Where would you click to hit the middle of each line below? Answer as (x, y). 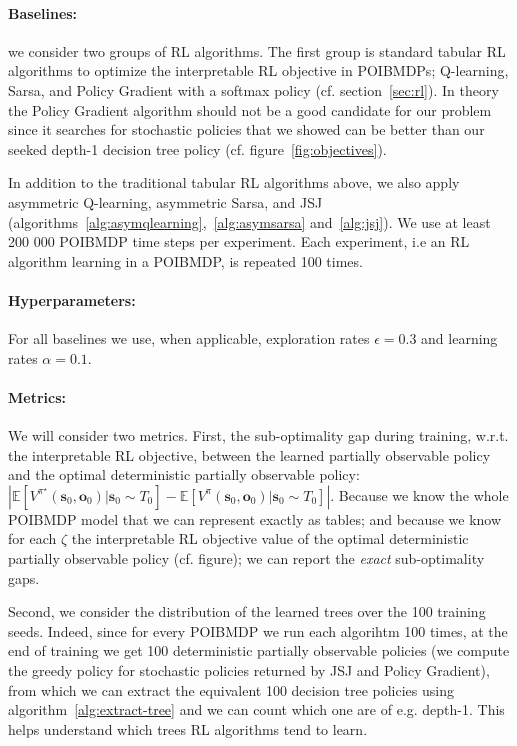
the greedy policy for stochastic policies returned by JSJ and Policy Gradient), (249, 670)
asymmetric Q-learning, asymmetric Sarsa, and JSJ (165, 201)
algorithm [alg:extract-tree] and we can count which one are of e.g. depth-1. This (256, 709)
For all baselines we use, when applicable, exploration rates (189, 338)
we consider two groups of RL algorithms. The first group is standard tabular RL (257, 50)
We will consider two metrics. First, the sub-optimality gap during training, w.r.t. (258, 435)
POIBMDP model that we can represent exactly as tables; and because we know (255, 518)
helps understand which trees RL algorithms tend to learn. (188, 728)
